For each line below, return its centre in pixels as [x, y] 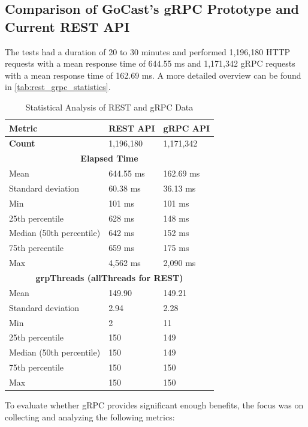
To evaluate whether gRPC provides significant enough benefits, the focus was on [154, 405]
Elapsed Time [109, 158]
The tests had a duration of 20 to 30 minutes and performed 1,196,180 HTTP [148, 51]
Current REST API [67, 26]
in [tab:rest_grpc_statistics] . [58, 87]
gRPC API [186, 128]
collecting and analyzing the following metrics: [90, 416]
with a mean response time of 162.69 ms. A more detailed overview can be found [153, 75]
